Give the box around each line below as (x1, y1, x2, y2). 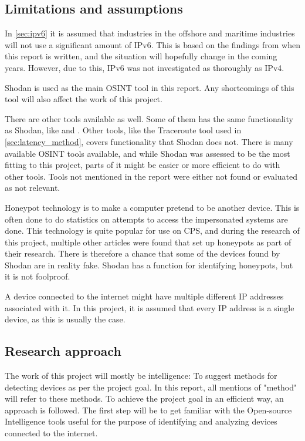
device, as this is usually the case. (5, 313, 126, 325)
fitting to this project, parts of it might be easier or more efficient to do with (5, 159, 280, 171)
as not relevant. (5, 181, 60, 194)
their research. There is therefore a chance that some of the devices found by (5, 247, 280, 260)
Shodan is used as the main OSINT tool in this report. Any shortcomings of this (5, 81, 294, 93)
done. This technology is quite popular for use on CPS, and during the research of (5, 224, 300, 237)
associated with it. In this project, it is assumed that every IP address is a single (5, 301, 294, 314)
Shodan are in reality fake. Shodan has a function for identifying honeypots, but (5, 258, 293, 271)
